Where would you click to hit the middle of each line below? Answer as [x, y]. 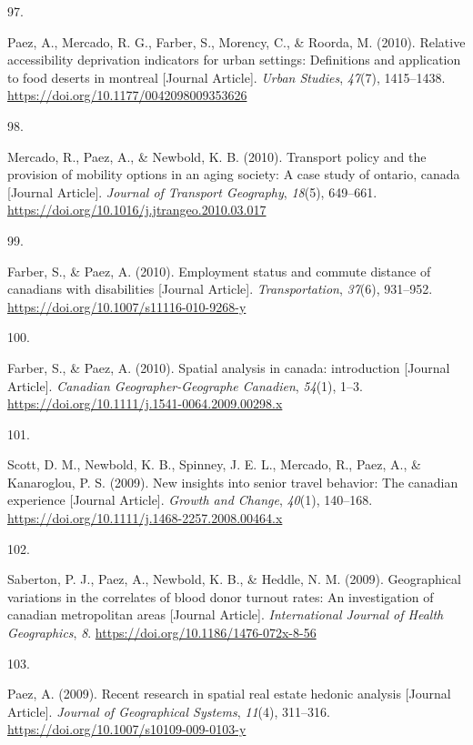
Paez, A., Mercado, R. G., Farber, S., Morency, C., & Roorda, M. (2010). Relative [236, 41]
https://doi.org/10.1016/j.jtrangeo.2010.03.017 [137, 210]
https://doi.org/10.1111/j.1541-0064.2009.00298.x [145, 403]
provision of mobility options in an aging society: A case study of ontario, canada [234, 174]
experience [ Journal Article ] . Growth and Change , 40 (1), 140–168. [190, 500]
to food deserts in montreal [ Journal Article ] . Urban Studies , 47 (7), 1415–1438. [226, 77]
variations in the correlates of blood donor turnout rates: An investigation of [221, 596]
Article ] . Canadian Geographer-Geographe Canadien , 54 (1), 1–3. [185, 385]
